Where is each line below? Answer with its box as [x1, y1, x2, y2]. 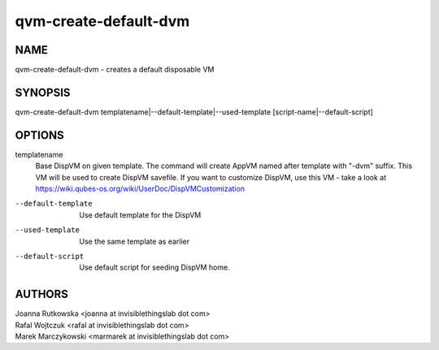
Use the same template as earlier [79, 236, 190, 246]
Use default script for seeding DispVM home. [79, 262, 231, 272]
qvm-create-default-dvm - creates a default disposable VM [15, 65, 215, 75]
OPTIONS [15, 128, 64, 142]
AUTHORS [15, 287, 69, 301]
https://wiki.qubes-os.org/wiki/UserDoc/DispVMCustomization [35, 184, 246, 194]
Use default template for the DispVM [79, 210, 202, 219]
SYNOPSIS [15, 85, 71, 99]
